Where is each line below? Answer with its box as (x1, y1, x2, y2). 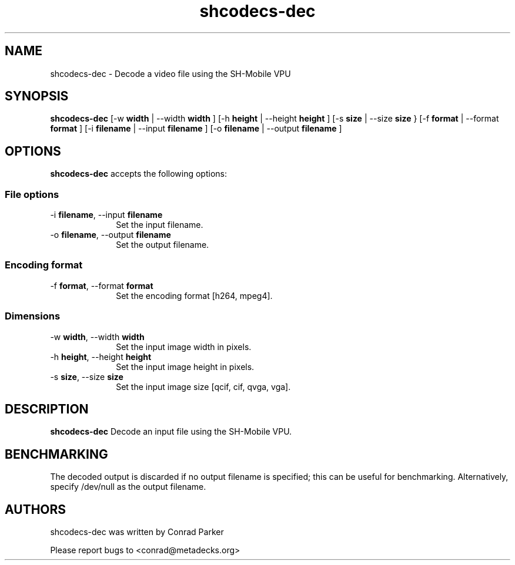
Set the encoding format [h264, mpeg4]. (116, 290, 273, 301)
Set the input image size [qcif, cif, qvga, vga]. (116, 381, 291, 392)
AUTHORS (5, 502, 66, 517)
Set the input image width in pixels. (116, 341, 252, 352)
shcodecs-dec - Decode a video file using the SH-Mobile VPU (50, 68, 291, 79)
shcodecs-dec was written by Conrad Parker (50, 527, 224, 537)
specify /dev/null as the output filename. (50, 482, 206, 492)
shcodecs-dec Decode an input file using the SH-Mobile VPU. (50, 426, 292, 437)
